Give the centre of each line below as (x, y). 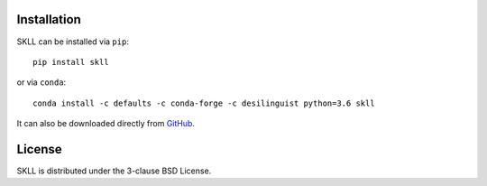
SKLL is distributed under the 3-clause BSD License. (114, 171)
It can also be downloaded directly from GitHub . (106, 124)
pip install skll (71, 62)
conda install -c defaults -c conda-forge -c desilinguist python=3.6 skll (204, 103)
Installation (49, 19)
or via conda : (41, 82)
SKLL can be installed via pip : (73, 42)
